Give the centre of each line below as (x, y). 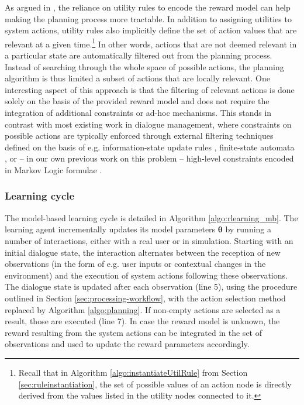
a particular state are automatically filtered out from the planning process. (139, 55)
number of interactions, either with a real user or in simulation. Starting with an (149, 240)
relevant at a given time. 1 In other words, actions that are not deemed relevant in (151, 43)
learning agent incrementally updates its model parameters (110, 229)
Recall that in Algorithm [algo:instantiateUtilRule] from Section (133, 372)
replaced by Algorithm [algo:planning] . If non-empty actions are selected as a (143, 309)
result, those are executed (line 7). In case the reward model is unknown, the (142, 321)
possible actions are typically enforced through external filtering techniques (139, 135)
